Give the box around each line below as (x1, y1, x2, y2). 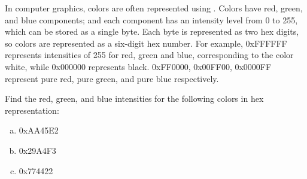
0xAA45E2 (19, 124, 59, 136)
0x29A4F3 (19, 144, 56, 156)
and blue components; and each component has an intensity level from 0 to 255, (5, 13, 298, 26)
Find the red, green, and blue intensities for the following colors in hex (5, 92, 264, 105)
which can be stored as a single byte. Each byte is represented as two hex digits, (5, 25, 299, 38)
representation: (5, 104, 59, 116)
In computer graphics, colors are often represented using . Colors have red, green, (5, 2, 303, 14)
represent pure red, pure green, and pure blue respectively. (5, 72, 219, 84)
